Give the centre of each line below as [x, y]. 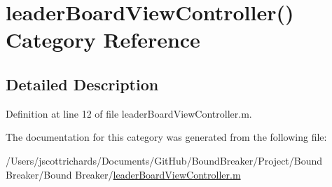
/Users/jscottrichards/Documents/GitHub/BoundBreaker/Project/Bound [164, 160]
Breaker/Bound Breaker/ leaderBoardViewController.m [123, 174]
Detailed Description [82, 84]
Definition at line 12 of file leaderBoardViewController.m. [129, 113]
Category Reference [103, 40]
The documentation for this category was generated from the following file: [166, 137]
